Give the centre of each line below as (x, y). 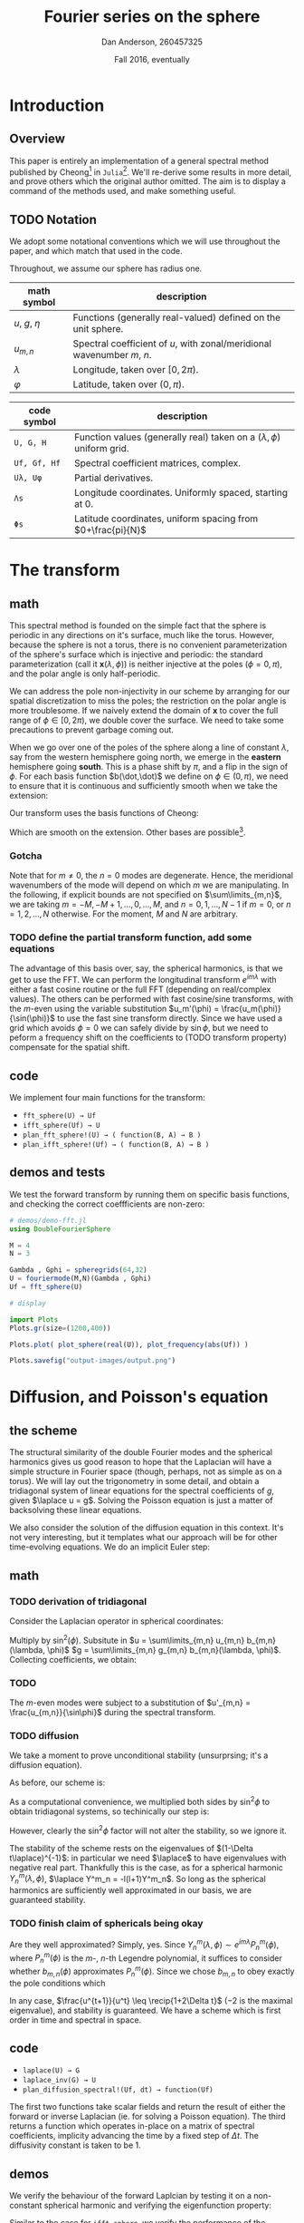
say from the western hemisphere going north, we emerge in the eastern (145, 757)
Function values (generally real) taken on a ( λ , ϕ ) (177, 437)
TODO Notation (53, 219)
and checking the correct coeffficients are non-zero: (107, 1204)
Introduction (57, 105)
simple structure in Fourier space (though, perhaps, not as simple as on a (146, 1471)
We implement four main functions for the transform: (107, 1097)
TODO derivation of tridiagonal (78, 1601)
